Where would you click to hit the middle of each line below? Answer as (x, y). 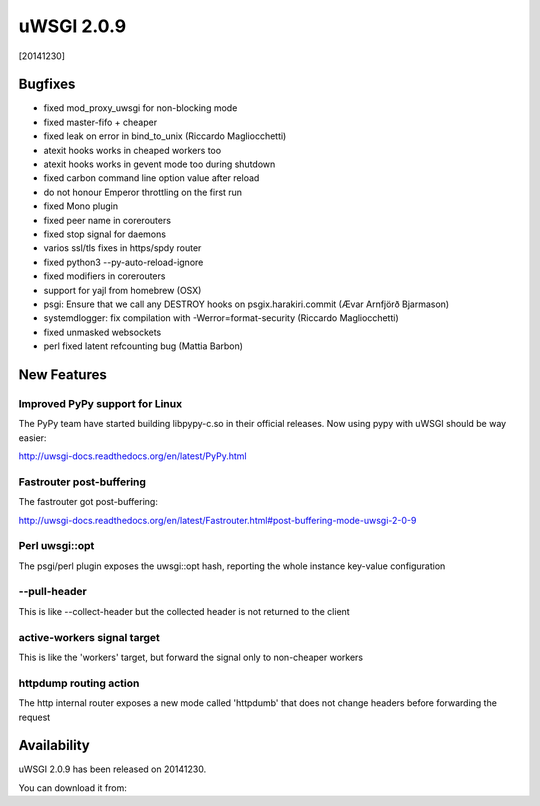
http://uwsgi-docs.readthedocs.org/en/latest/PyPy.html (132, 456)
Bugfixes (47, 84)
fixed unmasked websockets (102, 332)
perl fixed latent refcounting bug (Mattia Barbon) (143, 346)
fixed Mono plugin (81, 206)
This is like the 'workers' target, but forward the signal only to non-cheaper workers (191, 657)
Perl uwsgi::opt (56, 546)
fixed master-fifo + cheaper (100, 122)
